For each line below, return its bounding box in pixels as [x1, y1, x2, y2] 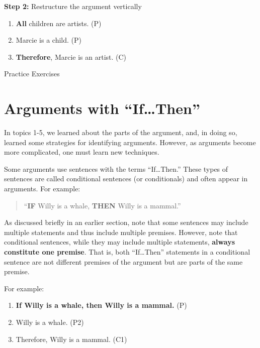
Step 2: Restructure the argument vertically [4, 1, 142, 11]
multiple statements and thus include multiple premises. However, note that [4, 226, 238, 237]
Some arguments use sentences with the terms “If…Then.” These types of [4, 163, 228, 174]
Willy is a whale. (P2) [16, 317, 84, 327]
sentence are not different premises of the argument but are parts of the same [4, 256, 243, 267]
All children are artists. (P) [16, 18, 102, 28]
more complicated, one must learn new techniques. [4, 147, 159, 157]
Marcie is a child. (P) [16, 35, 81, 45]
